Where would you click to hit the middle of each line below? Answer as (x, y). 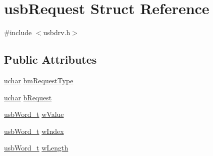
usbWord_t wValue (34, 114)
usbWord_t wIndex (34, 131)
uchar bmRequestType (39, 80)
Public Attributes (50, 59)
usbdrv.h (57, 32)
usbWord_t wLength (36, 148)
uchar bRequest (28, 97)
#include (18, 32)
